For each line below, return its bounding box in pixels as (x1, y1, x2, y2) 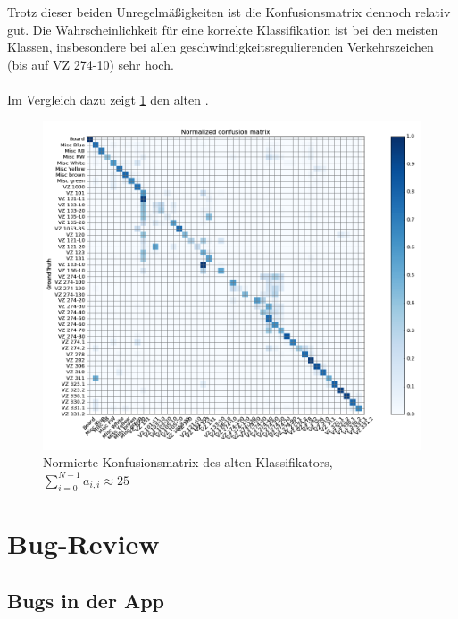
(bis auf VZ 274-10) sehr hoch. (7, 54, 174, 73)
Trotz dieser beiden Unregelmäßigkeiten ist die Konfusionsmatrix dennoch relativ (7, 3, 451, 21)
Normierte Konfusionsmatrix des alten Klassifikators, (43, 453, 333, 472)
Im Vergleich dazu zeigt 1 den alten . (7, 89, 209, 108)
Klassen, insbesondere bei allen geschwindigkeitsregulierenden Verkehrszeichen (7, 38, 434, 56)
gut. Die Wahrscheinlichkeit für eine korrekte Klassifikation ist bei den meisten (7, 20, 438, 38)
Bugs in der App (7, 586, 164, 614)
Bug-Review (7, 524, 160, 561)
